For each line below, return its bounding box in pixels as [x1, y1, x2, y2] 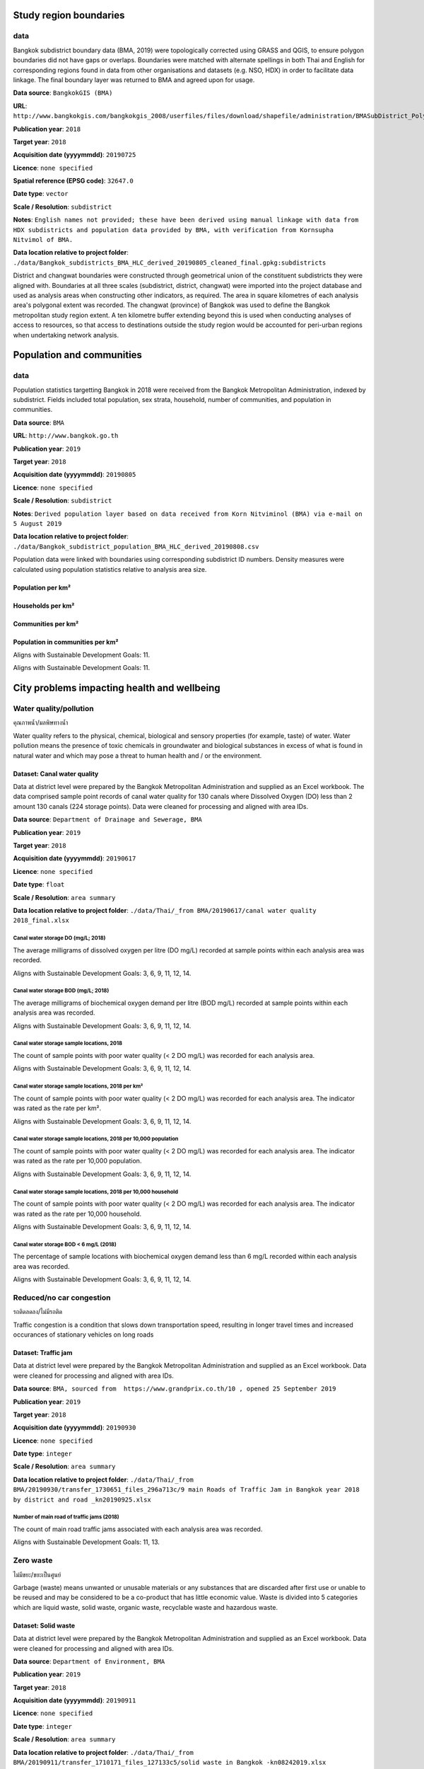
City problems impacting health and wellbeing [13, 682, 220, 694]
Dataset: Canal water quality [13, 769, 99, 778]
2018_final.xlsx [13, 916, 70, 925]
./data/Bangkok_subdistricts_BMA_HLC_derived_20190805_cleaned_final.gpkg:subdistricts [13, 258, 326, 267]
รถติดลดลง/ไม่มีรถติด [13, 1308, 63, 1316]
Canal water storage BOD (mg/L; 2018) [13, 987, 110, 994]
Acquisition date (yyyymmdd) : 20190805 [13, 471, 136, 479]
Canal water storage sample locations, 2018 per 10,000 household [13, 1188, 179, 1195]
